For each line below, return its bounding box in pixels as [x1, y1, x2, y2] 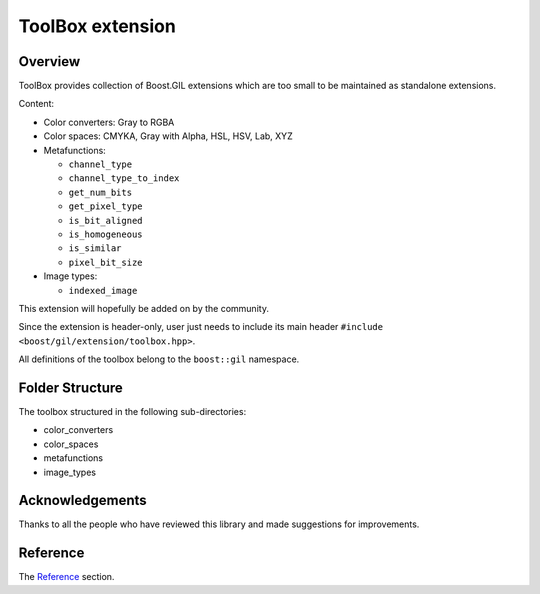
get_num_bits [68, 186, 133, 198]
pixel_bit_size [68, 256, 144, 268]
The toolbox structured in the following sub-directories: [18, 406, 247, 417]
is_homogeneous [68, 228, 144, 240]
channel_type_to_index [68, 173, 180, 184]
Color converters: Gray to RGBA [43, 116, 175, 128]
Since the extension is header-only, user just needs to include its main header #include [18, 321, 384, 333]
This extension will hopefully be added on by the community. [18, 302, 270, 314]
